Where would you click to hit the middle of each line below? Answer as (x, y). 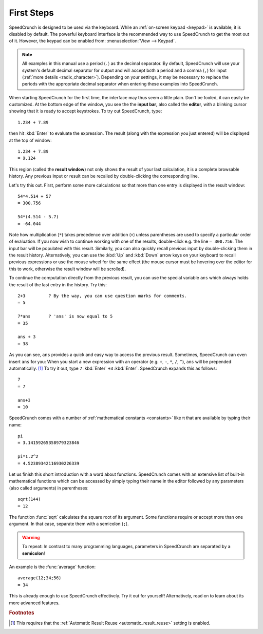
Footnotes (22, 613)
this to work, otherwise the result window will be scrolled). (67, 269)
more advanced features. (34, 603)
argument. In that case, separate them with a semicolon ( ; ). (69, 524)
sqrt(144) (29, 499)
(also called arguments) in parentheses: (49, 488)
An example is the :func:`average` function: (52, 567)
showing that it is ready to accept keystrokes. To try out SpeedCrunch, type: (85, 111)
